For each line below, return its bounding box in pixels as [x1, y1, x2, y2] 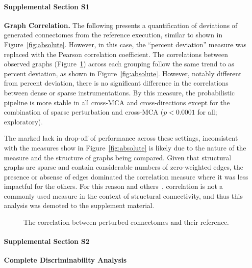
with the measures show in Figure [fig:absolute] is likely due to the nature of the [4, 142, 246, 152]
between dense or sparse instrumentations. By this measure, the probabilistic [4, 87, 235, 97]
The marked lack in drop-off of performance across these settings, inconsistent [4, 133, 238, 143]
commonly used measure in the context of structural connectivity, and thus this [4, 190, 243, 201]
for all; [197, 107, 217, 117]
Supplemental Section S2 [4, 236, 90, 246]
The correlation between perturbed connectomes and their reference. [24, 217, 229, 227]
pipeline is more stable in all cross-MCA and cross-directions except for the [4, 97, 230, 107]
